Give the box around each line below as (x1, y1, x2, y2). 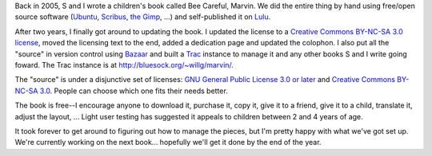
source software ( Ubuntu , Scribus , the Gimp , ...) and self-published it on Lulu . (14, 12, 271, 21)
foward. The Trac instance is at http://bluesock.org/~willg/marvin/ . (14, 60, 234, 69)
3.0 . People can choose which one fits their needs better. (39, 86, 228, 96)
